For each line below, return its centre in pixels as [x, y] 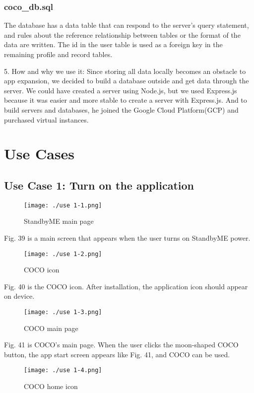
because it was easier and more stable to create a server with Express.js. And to [126, 100]
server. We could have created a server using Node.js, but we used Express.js [121, 90]
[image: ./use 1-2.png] [63, 254]
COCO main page [51, 328]
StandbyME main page [59, 221]
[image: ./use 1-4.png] [63, 370]
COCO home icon [51, 386]
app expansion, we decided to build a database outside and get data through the [127, 81]
